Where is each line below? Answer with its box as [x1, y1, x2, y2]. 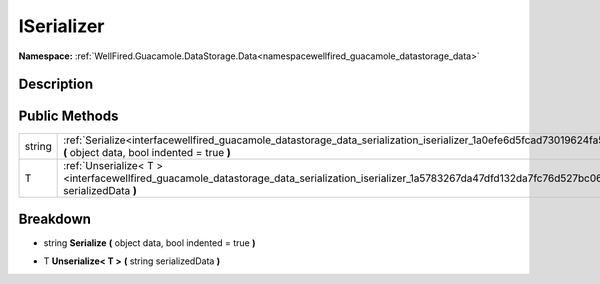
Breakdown [18, 210, 92, 227]
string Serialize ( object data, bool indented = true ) [43, 236, 256, 249]
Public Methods [18, 108, 119, 125]
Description [18, 76, 94, 93]
